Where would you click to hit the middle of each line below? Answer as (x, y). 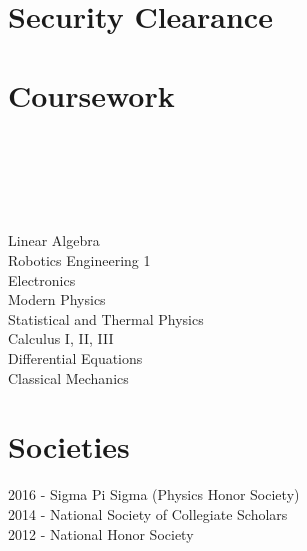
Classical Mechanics (68, 377)
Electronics (42, 279)
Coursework (91, 94)
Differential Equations (75, 358)
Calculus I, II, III (61, 338)
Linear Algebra (54, 240)
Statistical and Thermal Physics (106, 318)
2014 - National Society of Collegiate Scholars (148, 513)
